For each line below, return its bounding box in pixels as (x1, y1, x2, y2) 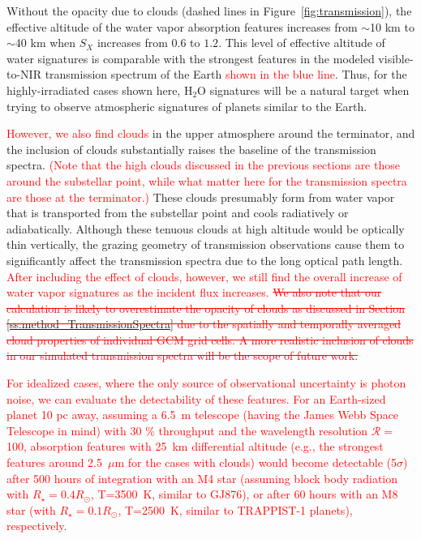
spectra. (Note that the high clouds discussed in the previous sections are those (6, 156, 400, 173)
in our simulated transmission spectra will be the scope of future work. (6, 347, 359, 364)
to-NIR (6, 66, 41, 83)
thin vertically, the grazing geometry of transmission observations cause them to (6, 236, 405, 253)
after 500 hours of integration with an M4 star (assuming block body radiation (6, 469, 398, 486)
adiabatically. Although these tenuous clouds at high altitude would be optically (6, 220, 405, 237)
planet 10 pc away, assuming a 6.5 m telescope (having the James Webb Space (6, 406, 399, 423)
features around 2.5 (6, 454, 103, 471)
